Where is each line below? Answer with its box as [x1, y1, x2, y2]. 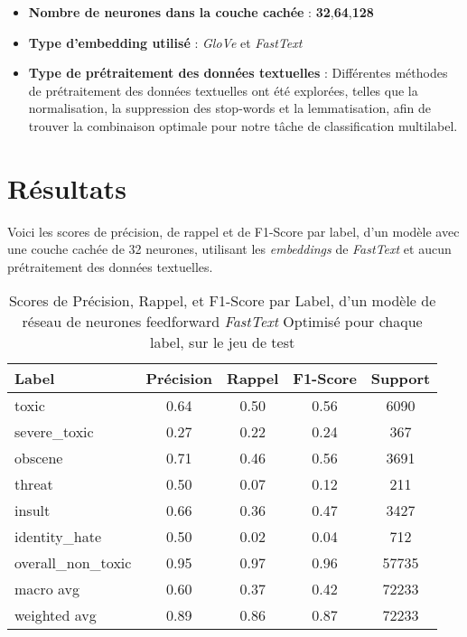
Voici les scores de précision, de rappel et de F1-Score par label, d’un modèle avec [7, 221, 460, 240]
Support [370, 368, 431, 389]
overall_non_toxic [14, 552, 132, 574]
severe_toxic [14, 421, 94, 443]
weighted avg [14, 604, 97, 626]
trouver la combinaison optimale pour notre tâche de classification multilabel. [28, 116, 458, 135]
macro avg [14, 578, 80, 600]
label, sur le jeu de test [150, 332, 295, 353]
